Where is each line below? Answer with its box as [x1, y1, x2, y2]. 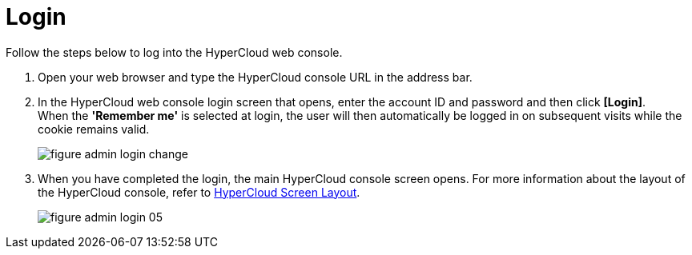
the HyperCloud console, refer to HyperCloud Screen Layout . [38, 185, 360, 199]
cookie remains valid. [38, 122, 150, 136]
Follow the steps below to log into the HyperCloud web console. [6, 45, 343, 59]
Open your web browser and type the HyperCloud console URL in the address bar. [38, 70, 473, 84]
